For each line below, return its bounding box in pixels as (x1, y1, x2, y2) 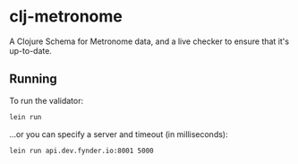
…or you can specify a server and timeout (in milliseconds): (9, 128, 228, 140)
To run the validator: (9, 95, 84, 106)
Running (9, 72, 58, 87)
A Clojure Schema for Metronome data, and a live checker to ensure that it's (9, 36, 289, 47)
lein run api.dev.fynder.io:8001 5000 (9, 146, 154, 155)
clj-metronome (9, 6, 123, 27)
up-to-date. (9, 45, 52, 56)
